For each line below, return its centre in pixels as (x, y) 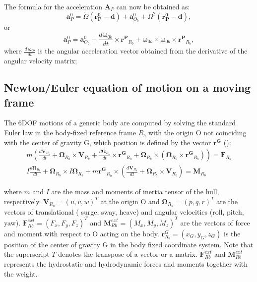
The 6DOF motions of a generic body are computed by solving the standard (120, 123)
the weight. (21, 273)
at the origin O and (130, 201)
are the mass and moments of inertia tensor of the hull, (135, 192)
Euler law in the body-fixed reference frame (70, 133)
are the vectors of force (215, 222)
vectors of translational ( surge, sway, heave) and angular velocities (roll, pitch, (124, 211)
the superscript (27, 254)
